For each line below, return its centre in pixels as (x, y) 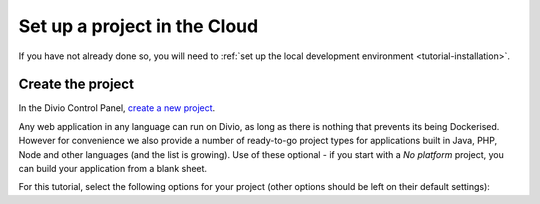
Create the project (76, 84)
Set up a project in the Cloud (138, 26)
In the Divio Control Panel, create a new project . (117, 108)
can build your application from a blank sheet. (113, 169)
